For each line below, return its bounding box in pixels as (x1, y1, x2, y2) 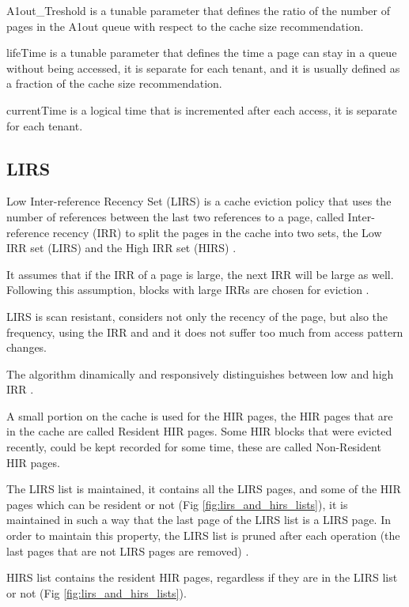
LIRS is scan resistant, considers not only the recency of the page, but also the (6, 307, 388, 324)
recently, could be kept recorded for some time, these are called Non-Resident (6, 439, 381, 455)
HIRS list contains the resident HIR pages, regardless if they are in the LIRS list (6, 569, 398, 586)
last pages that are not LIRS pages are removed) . (6, 542, 249, 559)
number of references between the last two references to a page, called (6, 208, 344, 224)
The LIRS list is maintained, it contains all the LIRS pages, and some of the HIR (6, 481, 401, 497)
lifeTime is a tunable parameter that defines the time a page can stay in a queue (6, 44, 397, 61)
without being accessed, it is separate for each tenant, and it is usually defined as (6, 59, 400, 76)
